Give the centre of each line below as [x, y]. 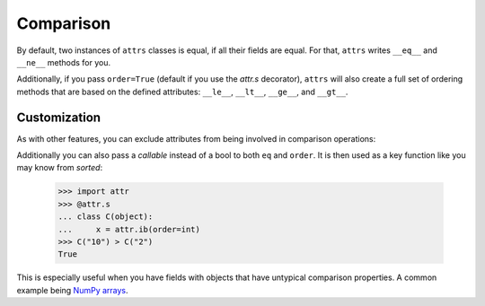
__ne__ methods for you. [64, 62]
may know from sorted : [60, 168]
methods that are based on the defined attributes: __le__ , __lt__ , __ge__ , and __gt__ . [182, 92]
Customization [59, 117]
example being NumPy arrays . [73, 290]
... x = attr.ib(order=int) [129, 229]
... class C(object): [106, 217]
